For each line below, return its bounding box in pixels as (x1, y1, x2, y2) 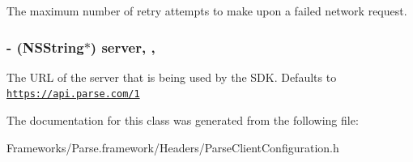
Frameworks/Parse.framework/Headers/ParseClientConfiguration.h (6, 139, 339, 156)
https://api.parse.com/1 (6, 88, 140, 100)
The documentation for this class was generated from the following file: (6, 112, 359, 129)
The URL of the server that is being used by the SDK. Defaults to (6, 68, 337, 85)
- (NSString (6, 36, 84, 57)
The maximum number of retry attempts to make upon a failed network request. (6, 2, 407, 19)
